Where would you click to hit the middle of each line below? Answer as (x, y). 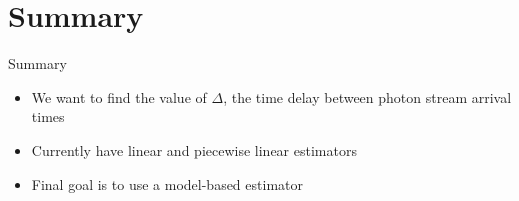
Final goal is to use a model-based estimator (167, 183)
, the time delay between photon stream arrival (367, 96)
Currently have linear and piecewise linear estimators (194, 149)
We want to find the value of (119, 96)
